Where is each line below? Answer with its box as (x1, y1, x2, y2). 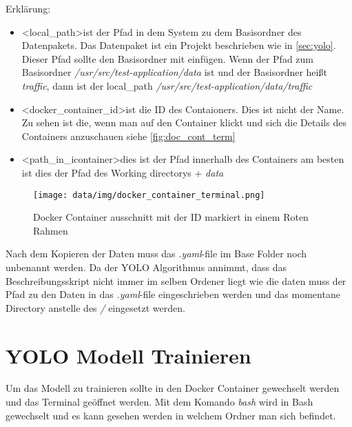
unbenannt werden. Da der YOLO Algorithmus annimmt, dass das (6, 259, 287, 274)
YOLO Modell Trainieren (6, 341, 251, 369)
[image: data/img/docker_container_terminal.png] (33, 190, 265, 200)
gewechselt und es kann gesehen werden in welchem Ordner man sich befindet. (6, 408, 336, 422)
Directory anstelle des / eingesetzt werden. (6, 300, 185, 315)
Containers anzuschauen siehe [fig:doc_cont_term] (21, 128, 236, 143)
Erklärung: (6, 1, 51, 15)
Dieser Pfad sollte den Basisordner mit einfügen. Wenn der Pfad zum (21, 51, 314, 66)
